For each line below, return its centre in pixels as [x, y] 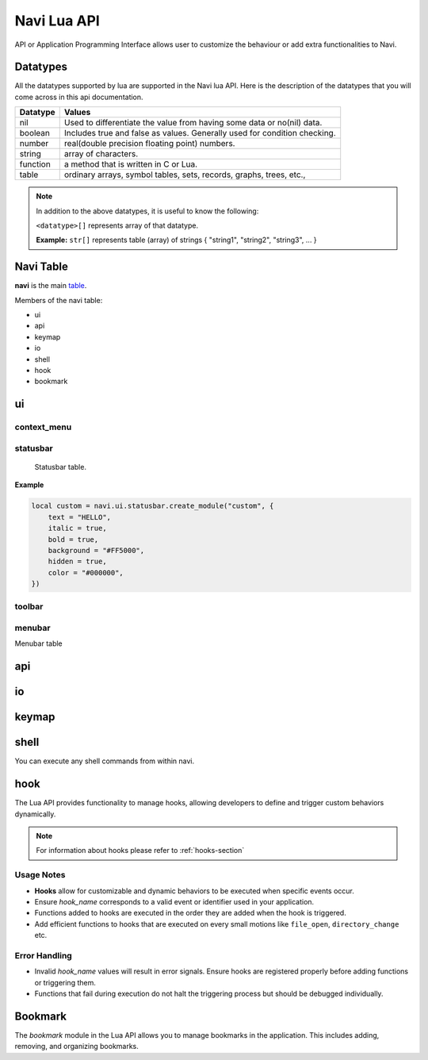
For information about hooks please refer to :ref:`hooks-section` [140, 851]
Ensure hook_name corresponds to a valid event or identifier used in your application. [174, 901]
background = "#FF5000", [96, 550]
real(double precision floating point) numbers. [149, 144]
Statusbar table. [61, 467]
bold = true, [73, 539]
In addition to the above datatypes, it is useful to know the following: [147, 211]
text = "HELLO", [79, 517]
